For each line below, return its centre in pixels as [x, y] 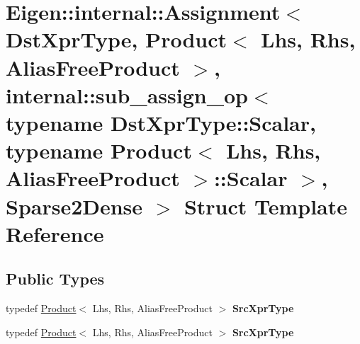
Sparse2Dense [74, 206]
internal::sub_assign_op [127, 94]
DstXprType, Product [117, 39]
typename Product [99, 150]
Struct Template [266, 206]
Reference [55, 233]
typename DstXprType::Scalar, [161, 122]
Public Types [55, 279]
